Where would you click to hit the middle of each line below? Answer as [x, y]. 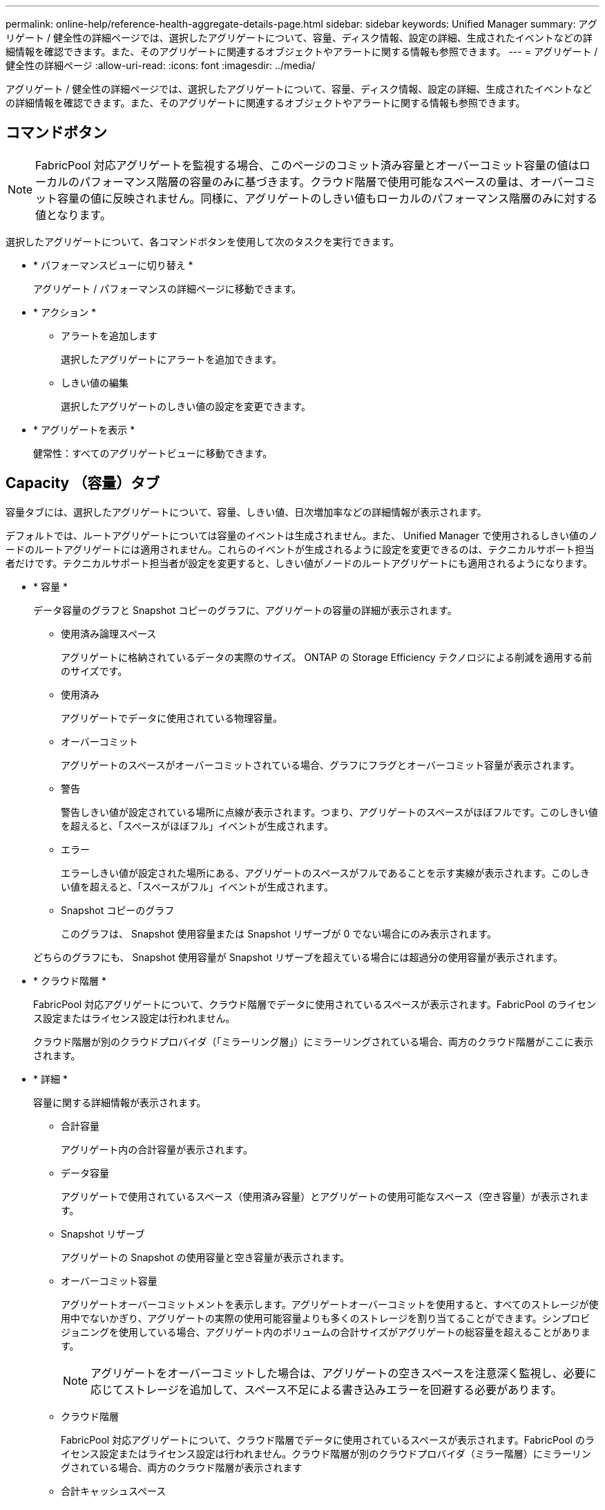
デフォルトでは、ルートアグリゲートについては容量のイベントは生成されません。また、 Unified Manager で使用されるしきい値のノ [302, 535]
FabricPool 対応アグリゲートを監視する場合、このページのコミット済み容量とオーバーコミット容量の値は [307, 165]
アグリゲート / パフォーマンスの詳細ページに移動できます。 [167, 288]
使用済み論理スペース [109, 633]
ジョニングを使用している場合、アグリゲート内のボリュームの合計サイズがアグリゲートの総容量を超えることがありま [326, 1332]
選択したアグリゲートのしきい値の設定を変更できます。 [186, 406]
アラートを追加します [109, 335]
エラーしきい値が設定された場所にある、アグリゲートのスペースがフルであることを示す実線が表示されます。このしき [326, 873]
